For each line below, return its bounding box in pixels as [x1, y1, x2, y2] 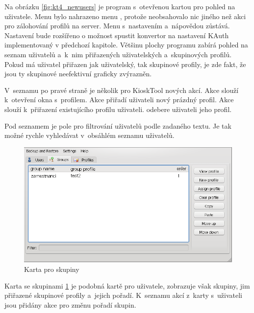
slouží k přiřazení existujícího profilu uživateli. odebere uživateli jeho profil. [4, 104, 232, 114]
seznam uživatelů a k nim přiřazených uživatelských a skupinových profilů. [4, 49, 232, 59]
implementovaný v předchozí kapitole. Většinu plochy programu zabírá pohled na [4, 40, 248, 50]
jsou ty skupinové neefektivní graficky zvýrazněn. [4, 68, 152, 79]
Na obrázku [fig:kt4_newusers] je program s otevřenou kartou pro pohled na [4, 1, 235, 11]
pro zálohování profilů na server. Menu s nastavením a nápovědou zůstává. [4, 21, 230, 31]
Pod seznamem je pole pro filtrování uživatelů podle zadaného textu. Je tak [4, 120, 231, 131]
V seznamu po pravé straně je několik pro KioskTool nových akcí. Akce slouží [4, 85, 239, 95]
